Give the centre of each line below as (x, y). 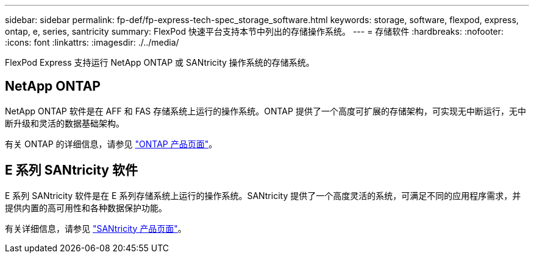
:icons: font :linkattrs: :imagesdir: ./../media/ (92, 42)
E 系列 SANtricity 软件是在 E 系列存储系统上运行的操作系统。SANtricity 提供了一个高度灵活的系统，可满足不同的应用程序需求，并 (263, 195)
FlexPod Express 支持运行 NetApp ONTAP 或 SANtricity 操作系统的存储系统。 (160, 62)
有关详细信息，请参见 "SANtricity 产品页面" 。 (96, 228)
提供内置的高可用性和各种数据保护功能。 (86, 207)
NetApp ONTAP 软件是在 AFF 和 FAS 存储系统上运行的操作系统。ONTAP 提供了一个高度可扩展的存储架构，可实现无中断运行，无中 (265, 111)
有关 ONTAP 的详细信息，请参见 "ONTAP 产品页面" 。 (111, 144)
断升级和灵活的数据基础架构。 (65, 123)
